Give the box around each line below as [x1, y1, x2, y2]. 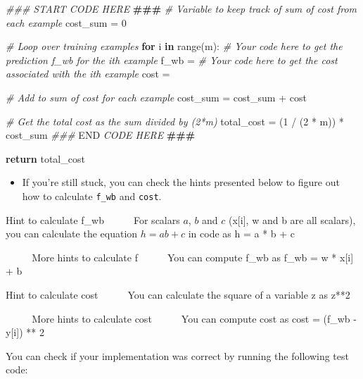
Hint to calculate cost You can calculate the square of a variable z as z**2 [6, 287, 350, 302]
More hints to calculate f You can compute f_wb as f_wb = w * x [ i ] [32, 249, 354, 264]
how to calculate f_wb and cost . [22, 188, 162, 203]
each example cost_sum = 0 [6, 15, 127, 30]
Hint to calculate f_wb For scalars [6, 212, 180, 227]
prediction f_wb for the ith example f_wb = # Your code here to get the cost [6, 52, 338, 67]
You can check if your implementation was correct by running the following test [6, 348, 349, 363]
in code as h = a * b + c [188, 226, 295, 241]
